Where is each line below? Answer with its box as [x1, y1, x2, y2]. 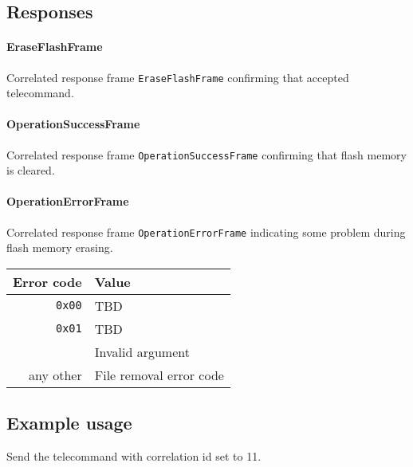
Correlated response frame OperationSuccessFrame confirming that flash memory [6, 146, 407, 163]
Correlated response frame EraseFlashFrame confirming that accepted [6, 69, 349, 85]
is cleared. [6, 162, 55, 179]
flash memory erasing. [6, 239, 113, 256]
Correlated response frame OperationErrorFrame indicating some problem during [6, 223, 406, 240]
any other [29, 365, 82, 384]
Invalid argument [94, 342, 190, 361]
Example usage [6, 410, 132, 435]
